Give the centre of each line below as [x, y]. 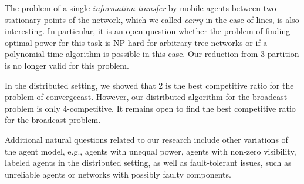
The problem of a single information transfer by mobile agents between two [141, 8]
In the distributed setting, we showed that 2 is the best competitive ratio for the [149, 85]
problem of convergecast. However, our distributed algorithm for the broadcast [146, 97]
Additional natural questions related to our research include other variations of [146, 139]
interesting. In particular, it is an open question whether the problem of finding [148, 31]
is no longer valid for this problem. [67, 65]
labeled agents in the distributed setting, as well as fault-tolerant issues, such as [148, 163]
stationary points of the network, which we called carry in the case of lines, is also [152, 19]
